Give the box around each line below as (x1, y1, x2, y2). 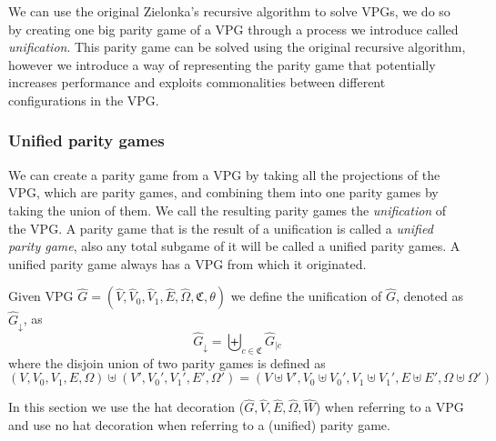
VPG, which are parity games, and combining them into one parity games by (8, 183, 439, 202)
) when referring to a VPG (315, 397, 464, 416)
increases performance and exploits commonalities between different (8, 73, 386, 92)
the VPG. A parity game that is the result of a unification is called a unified (8, 218, 433, 237)
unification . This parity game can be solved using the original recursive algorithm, (8, 37, 466, 56)
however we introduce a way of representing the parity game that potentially (8, 55, 436, 74)
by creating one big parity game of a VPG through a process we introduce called (8, 19, 459, 38)
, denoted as (396, 286, 463, 306)
